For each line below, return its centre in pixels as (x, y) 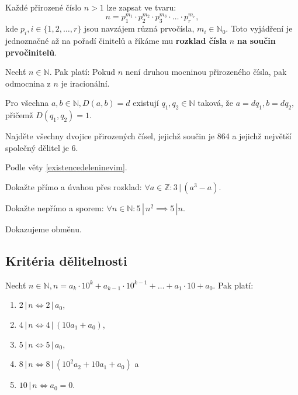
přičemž (19, 115)
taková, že (215, 103)
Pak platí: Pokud (85, 72)
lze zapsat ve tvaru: (141, 7)
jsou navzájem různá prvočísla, (139, 28)
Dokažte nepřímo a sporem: (55, 207)
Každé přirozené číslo (44, 7)
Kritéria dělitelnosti (66, 260)
